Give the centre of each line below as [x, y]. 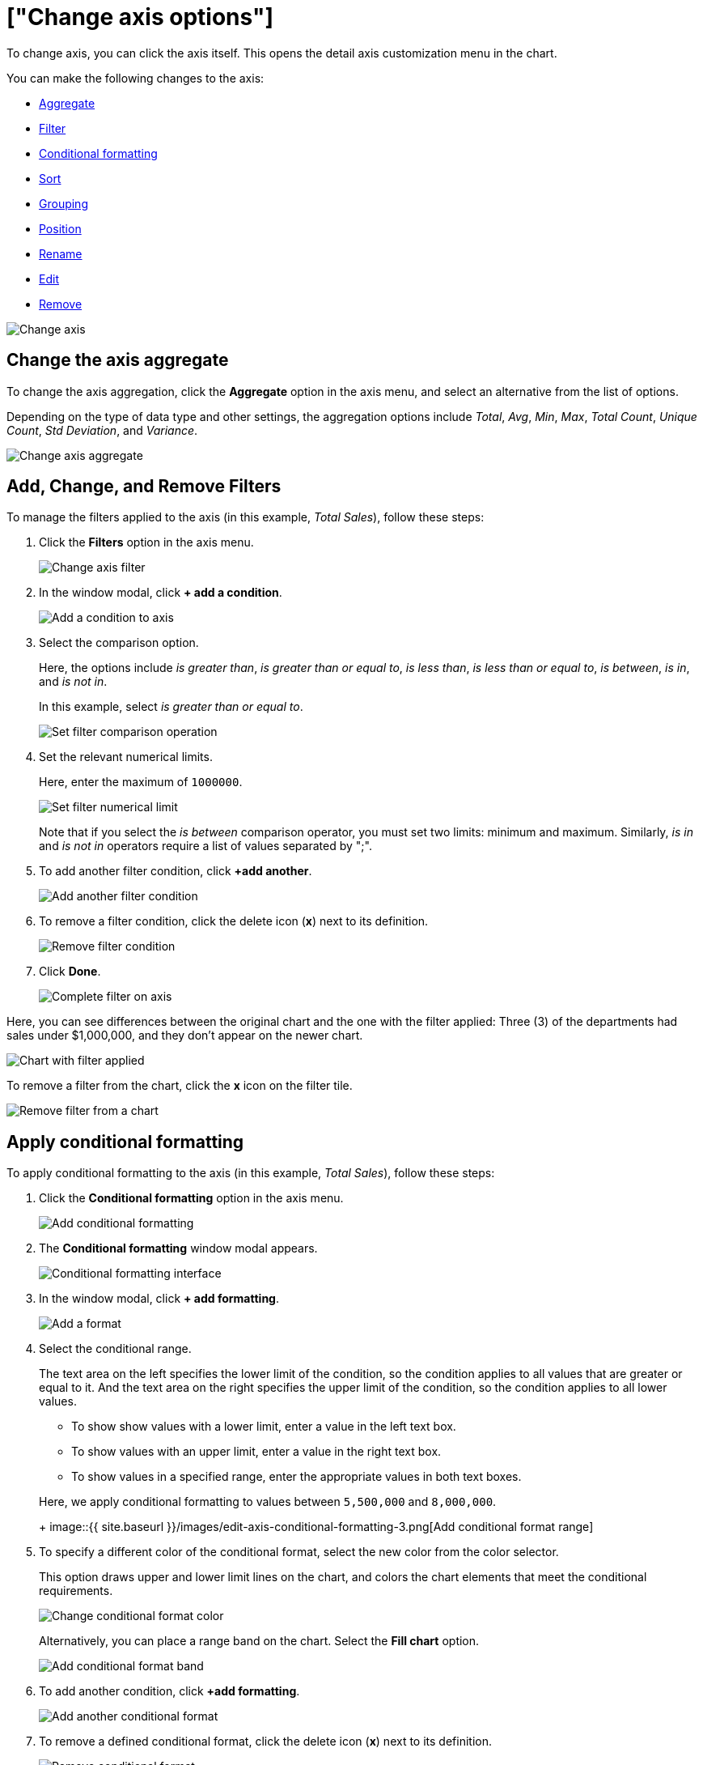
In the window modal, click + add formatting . [159, 1299]
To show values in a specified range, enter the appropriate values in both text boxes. [296, 1477]
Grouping [64, 203]
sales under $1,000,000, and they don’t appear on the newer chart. [185, 1036]
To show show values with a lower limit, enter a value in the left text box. [264, 1427]
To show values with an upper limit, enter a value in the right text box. [256, 1452]
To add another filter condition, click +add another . [176, 871]
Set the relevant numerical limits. [126, 757]
